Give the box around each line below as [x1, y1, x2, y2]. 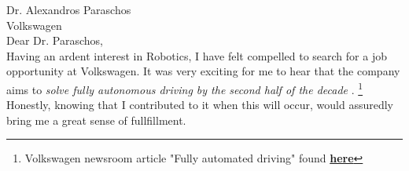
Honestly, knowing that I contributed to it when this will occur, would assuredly [6, 96, 394, 113]
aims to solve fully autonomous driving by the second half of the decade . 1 [6, 78, 363, 97]
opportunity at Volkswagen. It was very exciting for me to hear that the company [6, 63, 400, 79]
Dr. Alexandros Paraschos [6, 2, 131, 17]
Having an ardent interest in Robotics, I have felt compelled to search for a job [6, 47, 387, 64]
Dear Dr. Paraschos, [6, 32, 103, 49]
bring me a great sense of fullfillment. [6, 111, 186, 128]
